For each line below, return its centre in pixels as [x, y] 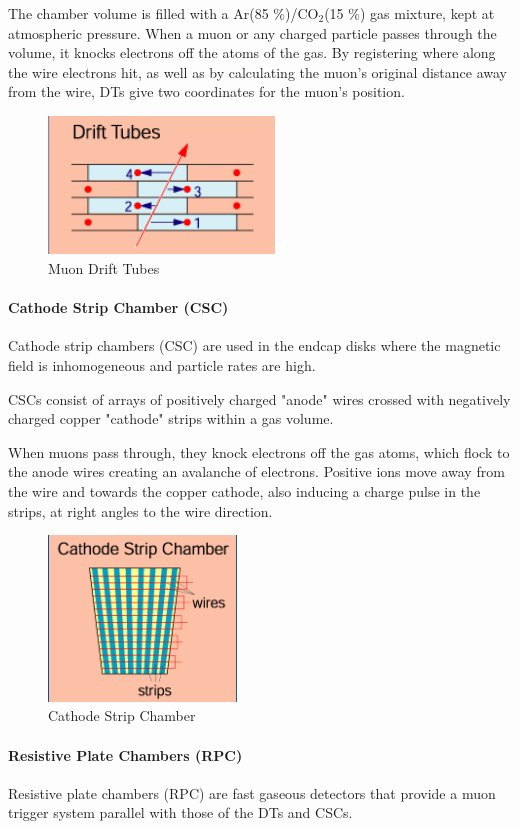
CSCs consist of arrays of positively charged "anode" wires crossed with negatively [259, 398]
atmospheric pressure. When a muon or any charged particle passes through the [252, 32]
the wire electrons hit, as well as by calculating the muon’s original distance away [258, 71]
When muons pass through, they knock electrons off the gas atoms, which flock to [259, 451]
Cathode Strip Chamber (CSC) [118, 307]
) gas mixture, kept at [427, 13]
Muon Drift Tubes [104, 268]
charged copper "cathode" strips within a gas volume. [171, 418]
